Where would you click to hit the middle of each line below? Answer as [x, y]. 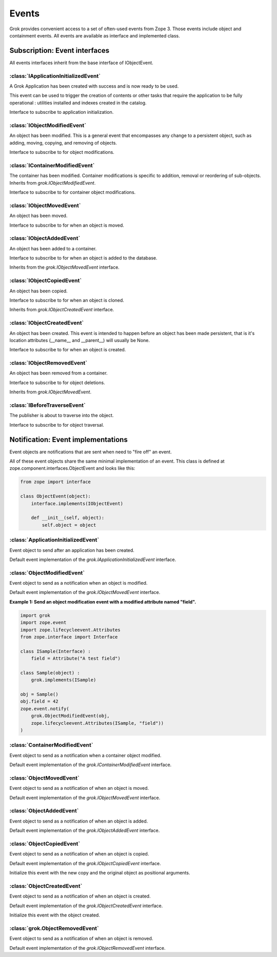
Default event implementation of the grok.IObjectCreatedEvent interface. [86, 906]
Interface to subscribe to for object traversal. [57, 425]
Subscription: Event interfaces [60, 51]
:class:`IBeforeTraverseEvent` [47, 405]
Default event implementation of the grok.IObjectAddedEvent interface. [85, 830]
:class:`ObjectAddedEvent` [44, 811]
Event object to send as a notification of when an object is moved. [79, 788]
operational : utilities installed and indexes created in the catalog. [78, 103]
